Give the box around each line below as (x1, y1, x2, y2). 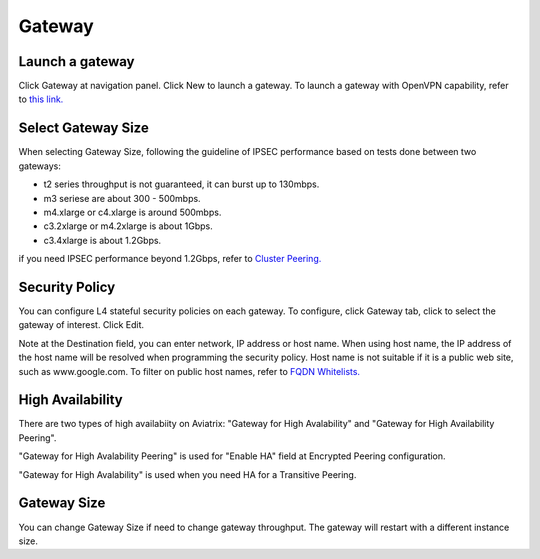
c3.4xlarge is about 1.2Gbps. (43, 234, 162, 246)
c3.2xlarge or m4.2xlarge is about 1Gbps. (43, 220, 214, 232)
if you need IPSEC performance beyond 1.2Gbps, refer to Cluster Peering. (18, 253, 322, 265)
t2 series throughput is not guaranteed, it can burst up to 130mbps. (43, 178, 320, 190)
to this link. (18, 93, 64, 105)
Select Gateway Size (18, 120, 149, 137)
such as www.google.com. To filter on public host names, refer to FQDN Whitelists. (18, 365, 360, 377)
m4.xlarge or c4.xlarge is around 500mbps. (43, 206, 222, 218)
